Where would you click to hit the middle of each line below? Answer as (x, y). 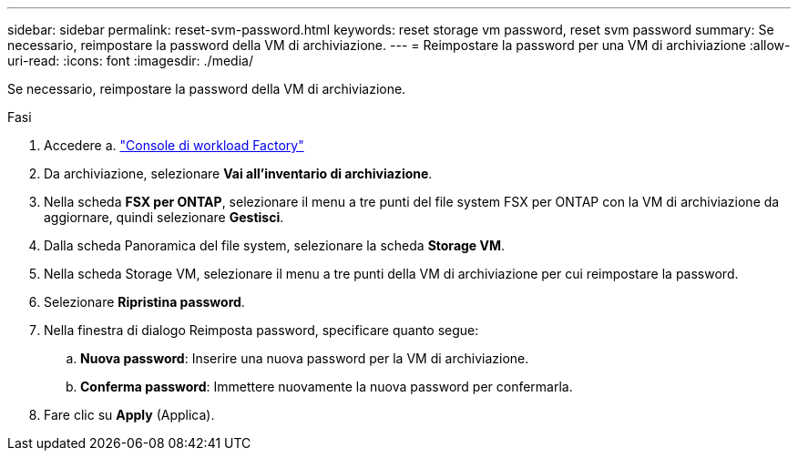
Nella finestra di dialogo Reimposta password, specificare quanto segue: (261, 330)
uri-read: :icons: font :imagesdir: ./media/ (130, 61)
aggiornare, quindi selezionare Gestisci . (164, 217)
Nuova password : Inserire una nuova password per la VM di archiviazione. (305, 358)
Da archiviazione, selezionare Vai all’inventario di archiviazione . (238, 173)
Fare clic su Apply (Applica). (129, 415)
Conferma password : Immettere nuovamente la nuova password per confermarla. (327, 387)
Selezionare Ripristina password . (144, 302)
